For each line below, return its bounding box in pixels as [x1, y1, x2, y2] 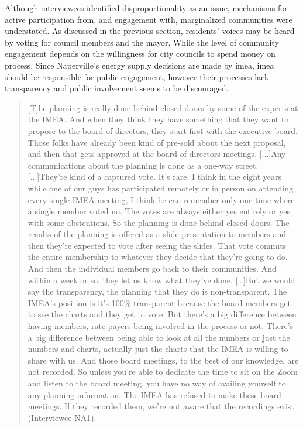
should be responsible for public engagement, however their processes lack [5, 70, 269, 83]
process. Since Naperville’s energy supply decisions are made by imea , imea [5, 59, 274, 71]
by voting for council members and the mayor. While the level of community [5, 36, 279, 48]
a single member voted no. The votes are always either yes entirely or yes [27, 205, 290, 217]
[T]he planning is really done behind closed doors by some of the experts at [27, 101, 298, 114]
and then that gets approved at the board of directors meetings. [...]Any [27, 148, 286, 160]
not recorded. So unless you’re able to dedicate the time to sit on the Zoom [27, 365, 298, 378]
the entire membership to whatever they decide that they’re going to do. [27, 251, 288, 263]
